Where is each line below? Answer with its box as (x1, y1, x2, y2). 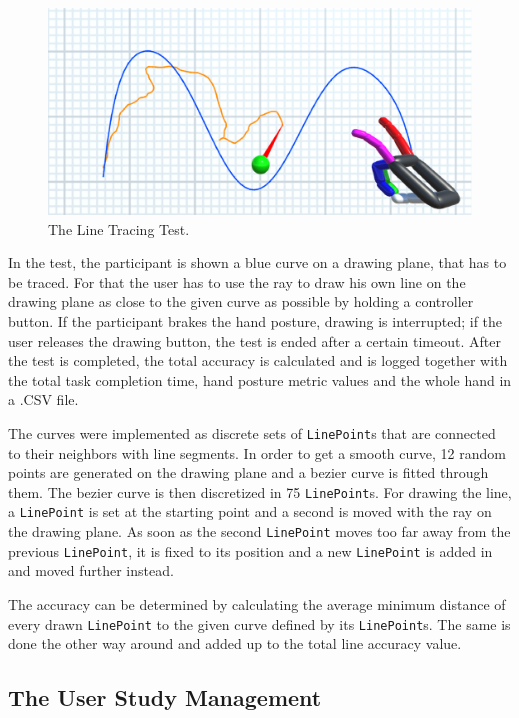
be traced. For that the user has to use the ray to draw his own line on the (8, 271, 466, 292)
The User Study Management (8, 682, 322, 713)
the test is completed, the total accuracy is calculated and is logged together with (8, 350, 508, 371)
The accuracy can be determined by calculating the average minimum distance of (8, 594, 506, 615)
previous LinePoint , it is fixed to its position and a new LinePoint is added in (8, 540, 493, 561)
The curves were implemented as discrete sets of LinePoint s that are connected (8, 422, 496, 443)
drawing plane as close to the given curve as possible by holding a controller (8, 291, 474, 312)
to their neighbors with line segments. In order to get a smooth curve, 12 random (8, 442, 506, 463)
